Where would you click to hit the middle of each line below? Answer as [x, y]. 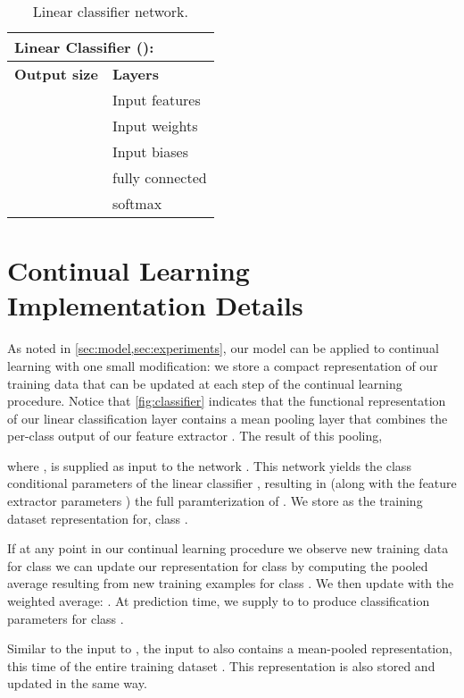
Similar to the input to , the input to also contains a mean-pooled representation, [230, 648]
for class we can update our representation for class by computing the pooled [218, 565]
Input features [156, 100]
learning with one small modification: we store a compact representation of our [223, 365]
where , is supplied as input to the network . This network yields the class [209, 465]
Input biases [150, 151]
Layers [135, 74]
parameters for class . [66, 618]
